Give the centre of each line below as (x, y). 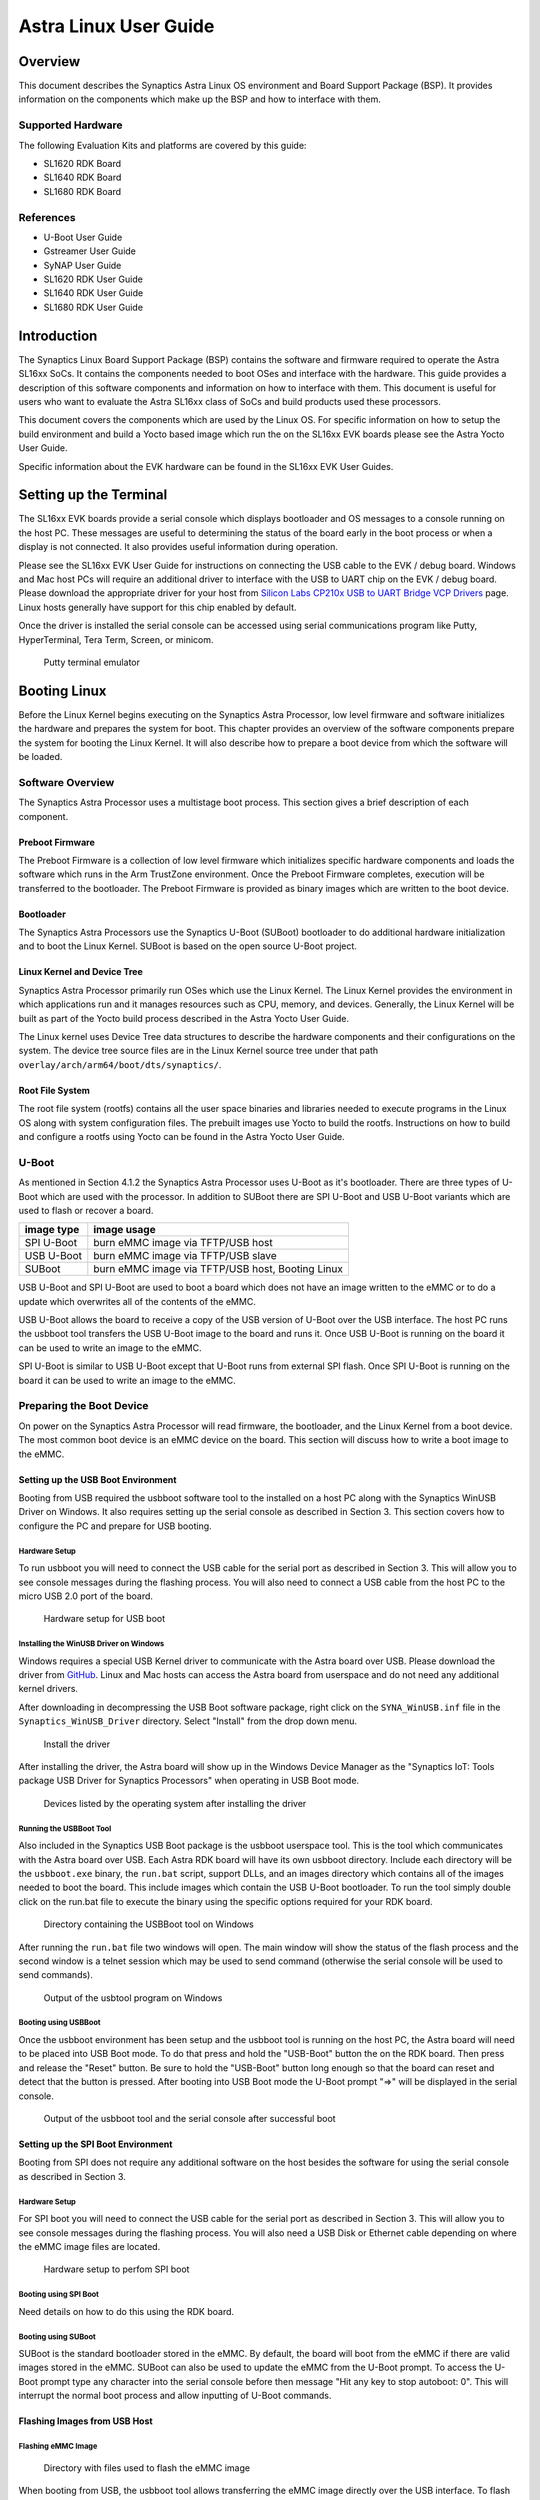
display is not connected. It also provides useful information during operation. (178, 547)
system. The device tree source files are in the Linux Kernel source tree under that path (198, 1051)
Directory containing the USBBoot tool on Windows (149, 1924)
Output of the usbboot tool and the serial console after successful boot (189, 2119)
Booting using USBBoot (59, 2023)
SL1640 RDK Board (82, 177)
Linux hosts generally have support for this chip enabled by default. (157, 607)
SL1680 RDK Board (82, 191)
